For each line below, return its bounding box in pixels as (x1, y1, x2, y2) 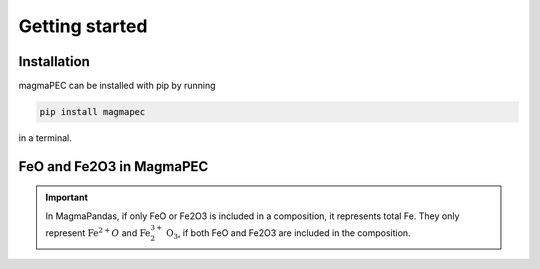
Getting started (18, 15, 148, 37)
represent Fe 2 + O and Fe (45, 226, 151, 239)
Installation (18, 53, 90, 70)
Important (45, 191, 89, 204)
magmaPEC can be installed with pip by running (18, 80, 216, 92)
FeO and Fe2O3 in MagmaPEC (18, 158, 209, 175)
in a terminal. (18, 132, 72, 144)
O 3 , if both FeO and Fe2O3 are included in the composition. (165, 227, 411, 241)
